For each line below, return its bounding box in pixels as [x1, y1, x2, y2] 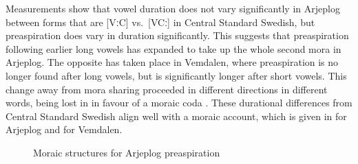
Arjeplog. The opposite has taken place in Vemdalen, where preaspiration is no [6, 55, 339, 69]
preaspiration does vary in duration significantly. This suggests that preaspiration [6, 28, 349, 43]
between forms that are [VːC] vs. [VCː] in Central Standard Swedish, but [6, 14, 315, 29]
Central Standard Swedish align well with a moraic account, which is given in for [6, 108, 347, 123]
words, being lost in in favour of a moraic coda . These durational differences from [6, 95, 352, 110]
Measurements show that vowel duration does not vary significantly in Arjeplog [6, 1, 340, 15]
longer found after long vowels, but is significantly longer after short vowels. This [6, 68, 347, 82]
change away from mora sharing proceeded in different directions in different [6, 82, 328, 96]
